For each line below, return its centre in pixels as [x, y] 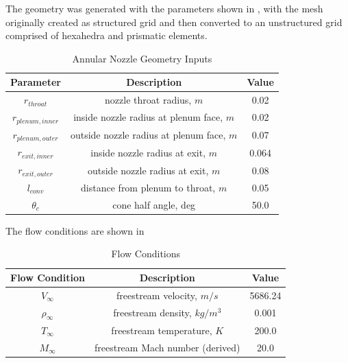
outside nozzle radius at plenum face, [148, 135]
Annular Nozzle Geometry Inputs [142, 58]
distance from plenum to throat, [148, 187]
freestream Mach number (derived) [167, 347]
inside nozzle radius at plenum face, [148, 117]
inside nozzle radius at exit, [148, 152]
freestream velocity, [157, 295]
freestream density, [152, 313]
